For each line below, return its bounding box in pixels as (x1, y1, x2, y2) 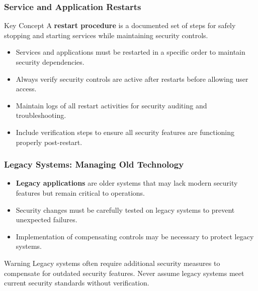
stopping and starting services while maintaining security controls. (4, 30, 208, 40)
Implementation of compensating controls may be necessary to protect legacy (16, 231, 254, 241)
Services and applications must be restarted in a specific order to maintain (16, 47, 245, 57)
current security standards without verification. (4, 277, 149, 288)
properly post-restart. (16, 136, 82, 147)
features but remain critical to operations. (16, 187, 145, 198)
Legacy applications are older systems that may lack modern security (16, 178, 238, 188)
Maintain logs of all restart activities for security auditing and (16, 100, 207, 110)
